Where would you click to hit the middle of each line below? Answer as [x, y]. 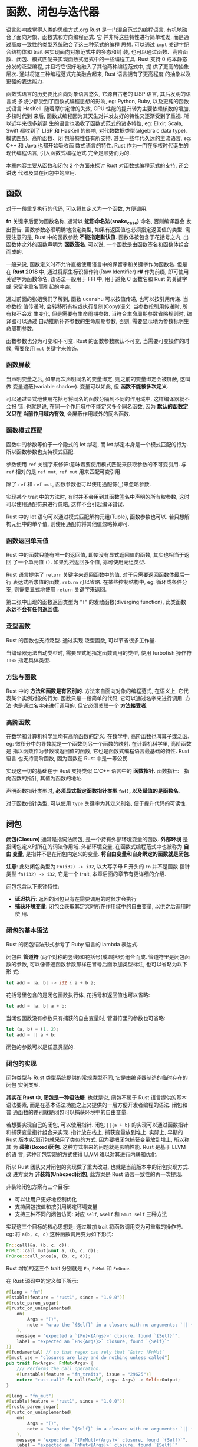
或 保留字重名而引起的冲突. [39, 286]
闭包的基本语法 [27, 930]
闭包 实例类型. [23, 1085]
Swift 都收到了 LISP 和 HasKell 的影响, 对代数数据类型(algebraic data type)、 [99, 130]
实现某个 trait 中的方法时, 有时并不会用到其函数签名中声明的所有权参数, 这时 [98, 497]
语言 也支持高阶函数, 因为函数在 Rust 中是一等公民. [68, 759]
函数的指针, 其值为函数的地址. [47, 778]
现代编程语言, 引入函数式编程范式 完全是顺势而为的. [68, 153]
